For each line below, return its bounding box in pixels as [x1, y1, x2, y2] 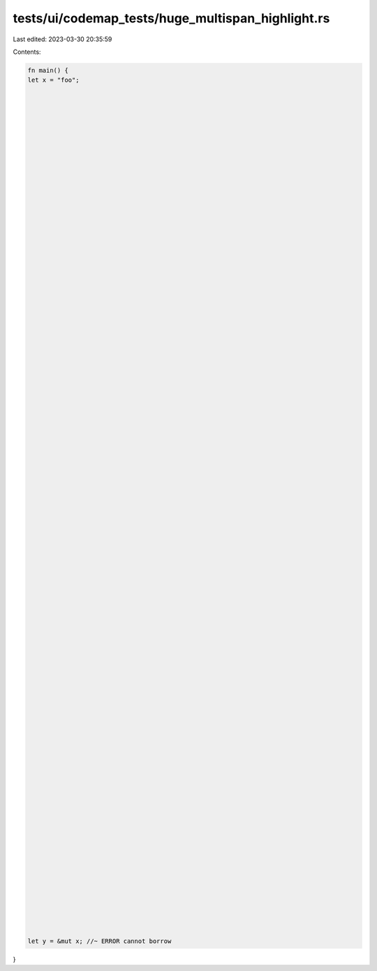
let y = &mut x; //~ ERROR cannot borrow [27, 937, 172, 945]
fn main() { [27, 66, 69, 74]
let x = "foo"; [27, 76, 80, 84]
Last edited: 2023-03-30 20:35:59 [13, 35, 112, 43]
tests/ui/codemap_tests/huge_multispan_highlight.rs [13, 10, 330, 26]
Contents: [13, 48, 41, 56]
